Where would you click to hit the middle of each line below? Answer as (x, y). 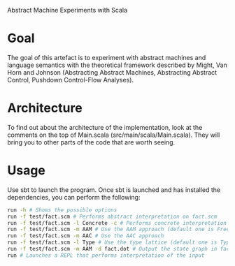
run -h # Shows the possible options (62, 210)
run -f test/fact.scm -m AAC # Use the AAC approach (86, 236)
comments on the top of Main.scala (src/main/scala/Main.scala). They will (114, 135)
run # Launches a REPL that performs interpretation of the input (106, 255)
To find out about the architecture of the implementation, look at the (105, 127)
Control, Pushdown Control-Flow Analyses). (71, 80)
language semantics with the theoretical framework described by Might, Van (117, 65)
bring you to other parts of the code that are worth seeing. (91, 142)
